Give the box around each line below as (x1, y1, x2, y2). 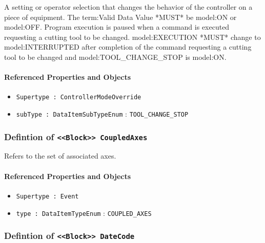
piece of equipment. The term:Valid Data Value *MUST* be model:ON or (4, 11, 237, 22)
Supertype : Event (16, 192, 79, 200)
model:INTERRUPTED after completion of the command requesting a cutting (4, 41, 252, 52)
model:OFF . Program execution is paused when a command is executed (4, 21, 230, 32)
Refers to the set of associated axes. (4, 150, 116, 161)
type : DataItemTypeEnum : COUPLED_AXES (16, 207, 152, 218)
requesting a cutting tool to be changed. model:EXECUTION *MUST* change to (4, 31, 261, 42)
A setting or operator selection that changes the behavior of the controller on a (4, 2, 253, 12)
